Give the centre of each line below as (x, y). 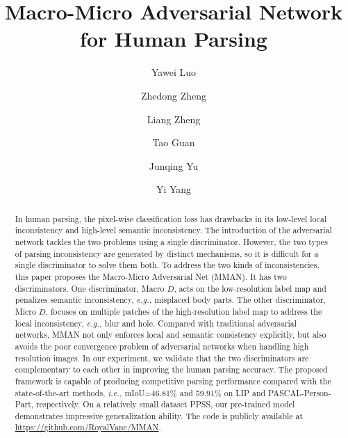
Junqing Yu (174, 165)
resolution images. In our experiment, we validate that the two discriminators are (162, 358)
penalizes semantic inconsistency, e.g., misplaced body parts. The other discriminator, (170, 300)
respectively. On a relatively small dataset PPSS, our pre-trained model (166, 404)
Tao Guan (174, 142)
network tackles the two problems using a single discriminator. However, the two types (171, 241)
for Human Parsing (174, 39)
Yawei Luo (174, 72)
